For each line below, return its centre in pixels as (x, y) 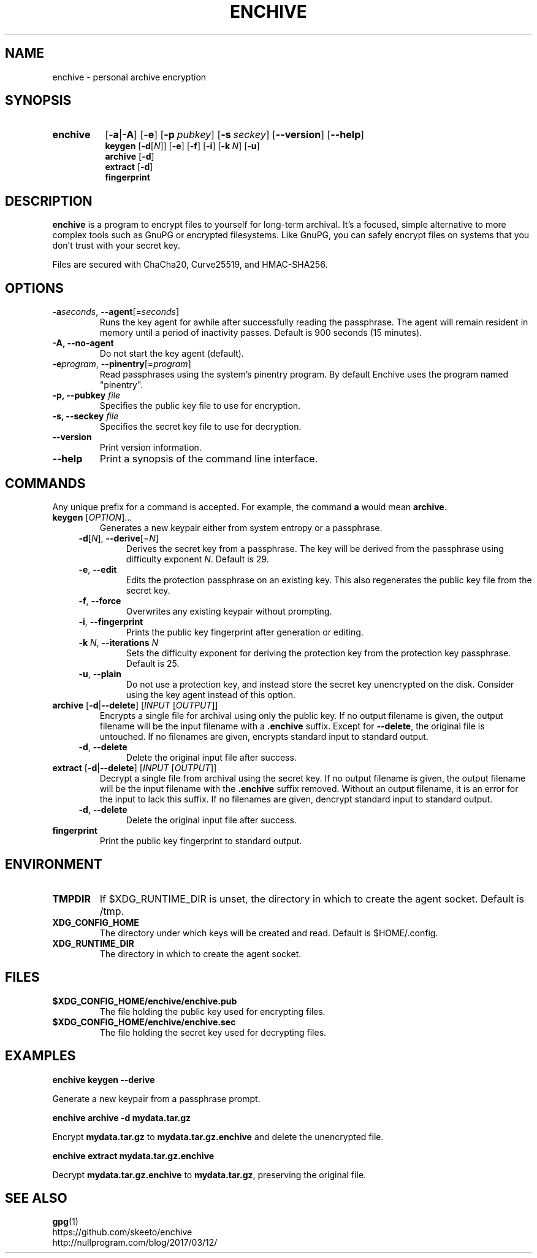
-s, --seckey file (86, 416)
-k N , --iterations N (118, 642)
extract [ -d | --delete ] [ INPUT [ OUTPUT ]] (135, 767)
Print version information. (150, 448)
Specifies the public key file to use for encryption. (200, 406)
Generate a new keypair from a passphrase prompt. (156, 1098)
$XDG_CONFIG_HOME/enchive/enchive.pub (145, 1001)
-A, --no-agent (83, 343)
